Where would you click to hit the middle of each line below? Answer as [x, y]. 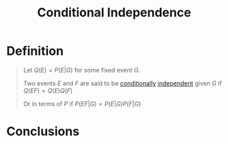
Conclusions [43, 132]
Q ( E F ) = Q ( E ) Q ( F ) [48, 90]
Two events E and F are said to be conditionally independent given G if [122, 83]
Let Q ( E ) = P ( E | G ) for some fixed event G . [82, 70]
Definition [35, 51]
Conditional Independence [114, 13]
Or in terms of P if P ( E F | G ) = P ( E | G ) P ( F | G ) [82, 103]
